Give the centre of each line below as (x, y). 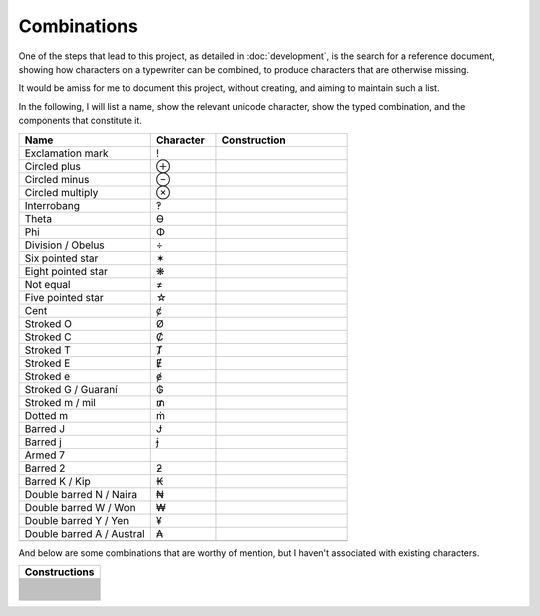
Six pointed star (61, 258)
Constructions (59, 572)
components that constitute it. (80, 121)
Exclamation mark (66, 153)
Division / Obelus (64, 245)
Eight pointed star (66, 271)
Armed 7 (44, 455)
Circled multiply (61, 192)
